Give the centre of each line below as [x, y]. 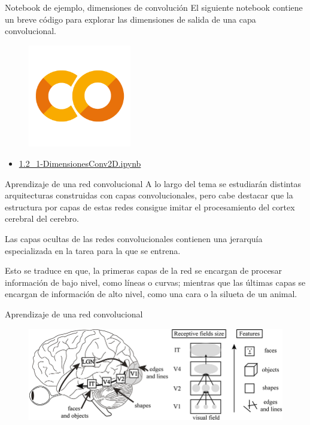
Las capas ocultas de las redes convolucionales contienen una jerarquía [134, 238]
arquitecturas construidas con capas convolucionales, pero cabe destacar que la [149, 195]
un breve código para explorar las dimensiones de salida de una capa [130, 19]
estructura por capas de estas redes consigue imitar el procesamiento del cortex [150, 207]
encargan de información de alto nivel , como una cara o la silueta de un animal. [151, 294]
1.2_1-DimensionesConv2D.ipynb [80, 163]
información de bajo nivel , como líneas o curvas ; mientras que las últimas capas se [155, 282]
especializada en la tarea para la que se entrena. [93, 250]
